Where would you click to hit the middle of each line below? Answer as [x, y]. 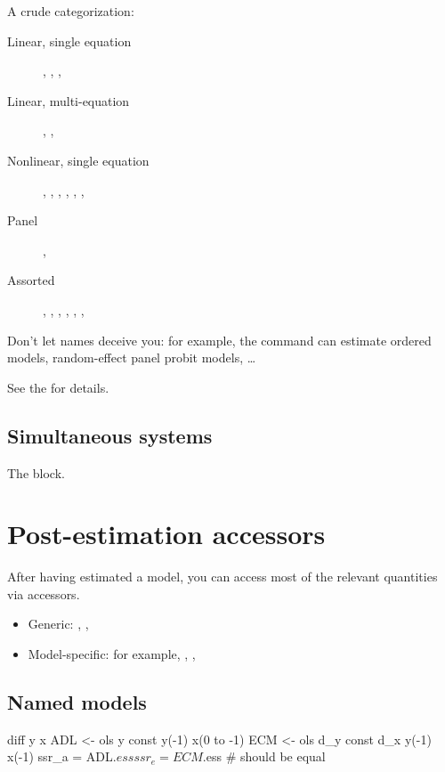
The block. [36, 472]
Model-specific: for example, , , [112, 654]
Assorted [31, 280]
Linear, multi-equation [69, 100]
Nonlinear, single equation [78, 160]
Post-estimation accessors [166, 534]
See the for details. [58, 387]
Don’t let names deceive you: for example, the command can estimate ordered [219, 340]
